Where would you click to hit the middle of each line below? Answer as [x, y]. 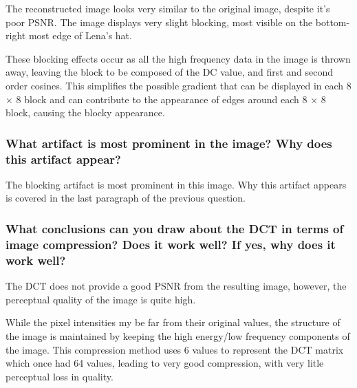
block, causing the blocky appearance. [85, 112]
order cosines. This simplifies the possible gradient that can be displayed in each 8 [178, 85]
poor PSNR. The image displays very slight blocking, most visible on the [159, 22]
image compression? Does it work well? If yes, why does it [171, 244]
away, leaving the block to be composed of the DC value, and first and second [170, 72]
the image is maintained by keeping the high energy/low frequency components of [178, 335]
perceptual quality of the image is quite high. [101, 299]
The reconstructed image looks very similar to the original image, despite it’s [168, 8]
